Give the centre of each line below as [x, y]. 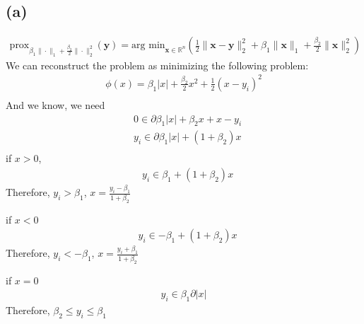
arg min [148, 46]
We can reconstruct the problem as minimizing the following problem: [157, 65]
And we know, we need [55, 104]
